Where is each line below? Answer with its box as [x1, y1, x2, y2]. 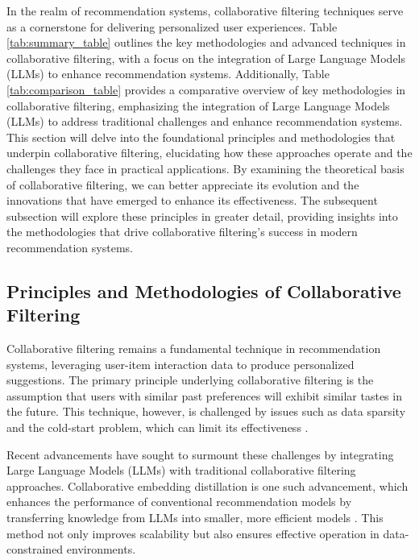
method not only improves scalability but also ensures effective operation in [6, 525, 380, 541]
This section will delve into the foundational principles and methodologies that [6, 128, 396, 145]
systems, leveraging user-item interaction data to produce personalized [6, 355, 355, 372]
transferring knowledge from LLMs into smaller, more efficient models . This [6, 509, 384, 526]
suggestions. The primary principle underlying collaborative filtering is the [6, 371, 374, 388]
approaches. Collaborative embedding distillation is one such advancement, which [6, 477, 409, 494]
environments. [66, 541, 136, 558]
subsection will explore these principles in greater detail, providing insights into [6, 207, 398, 224]
